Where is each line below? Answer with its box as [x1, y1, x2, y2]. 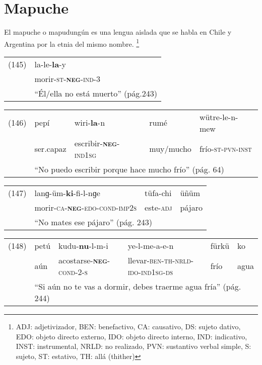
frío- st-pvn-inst [199, 143, 252, 155]
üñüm [180, 187, 201, 199]
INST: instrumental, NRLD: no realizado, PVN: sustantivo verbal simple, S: [16, 341, 251, 351]
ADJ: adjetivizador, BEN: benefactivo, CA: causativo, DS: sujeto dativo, [16, 321, 241, 331]
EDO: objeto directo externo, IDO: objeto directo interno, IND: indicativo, [16, 331, 247, 341]
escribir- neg [74, 137, 117, 149]
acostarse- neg [58, 254, 107, 266]
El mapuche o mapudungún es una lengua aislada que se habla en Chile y [4, 27, 232, 37]
